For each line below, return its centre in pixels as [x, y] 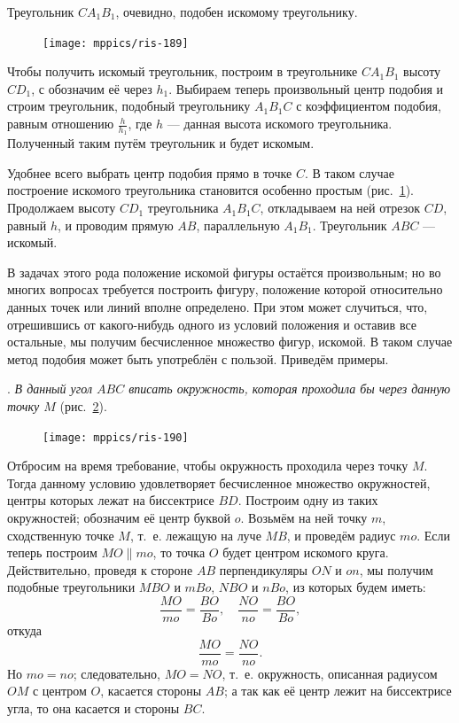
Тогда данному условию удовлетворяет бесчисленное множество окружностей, [219, 482]
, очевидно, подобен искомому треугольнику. [237, 12]
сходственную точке [61, 535]
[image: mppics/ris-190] [116, 437]
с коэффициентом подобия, [369, 106]
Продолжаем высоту [62, 208]
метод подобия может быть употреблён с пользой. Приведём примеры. [198, 358]
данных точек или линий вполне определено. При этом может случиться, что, [218, 307]
